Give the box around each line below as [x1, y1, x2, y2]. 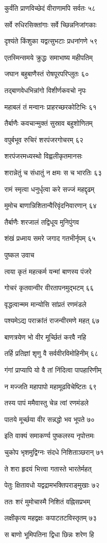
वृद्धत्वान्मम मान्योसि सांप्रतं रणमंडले [4, 299, 87, 309]
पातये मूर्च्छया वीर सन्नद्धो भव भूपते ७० [4, 414, 95, 424]
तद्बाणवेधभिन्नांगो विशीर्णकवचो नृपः [4, 85, 87, 95]
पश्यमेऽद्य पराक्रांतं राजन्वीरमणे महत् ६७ [4, 315, 100, 326]
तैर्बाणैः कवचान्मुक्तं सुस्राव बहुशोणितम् [4, 118, 93, 128]
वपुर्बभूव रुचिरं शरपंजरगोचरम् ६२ [4, 134, 84, 144]
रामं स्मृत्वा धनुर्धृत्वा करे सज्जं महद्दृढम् [4, 184, 94, 194]
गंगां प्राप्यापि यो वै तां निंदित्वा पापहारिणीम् [4, 365, 102, 375]
